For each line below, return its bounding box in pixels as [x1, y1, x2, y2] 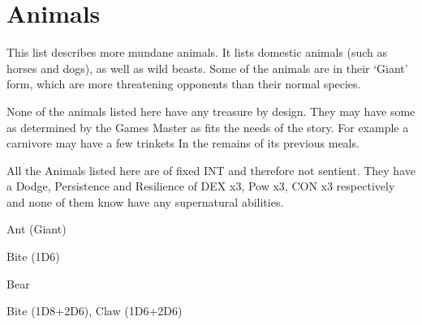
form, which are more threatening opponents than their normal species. [6, 75, 361, 92]
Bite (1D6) [6, 248, 60, 265]
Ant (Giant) [6, 220, 67, 237]
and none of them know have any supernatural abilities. [6, 193, 284, 210]
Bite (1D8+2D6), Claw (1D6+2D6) [6, 302, 183, 319]
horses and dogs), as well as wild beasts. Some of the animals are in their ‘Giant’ [6, 59, 408, 76]
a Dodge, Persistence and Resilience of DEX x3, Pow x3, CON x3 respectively [6, 177, 395, 195]
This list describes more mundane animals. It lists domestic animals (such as [6, 44, 388, 61]
